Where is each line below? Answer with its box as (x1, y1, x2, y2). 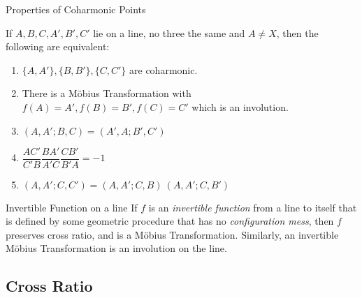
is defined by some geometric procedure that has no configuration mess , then (6, 214, 334, 228)
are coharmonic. (129, 62, 198, 77)
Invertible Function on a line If (6, 200, 138, 214)
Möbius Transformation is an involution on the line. (6, 241, 227, 255)
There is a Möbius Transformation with (22, 86, 191, 100)
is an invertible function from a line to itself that (148, 200, 357, 214)
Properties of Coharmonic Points (6, 2, 146, 16)
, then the (276, 25, 319, 40)
